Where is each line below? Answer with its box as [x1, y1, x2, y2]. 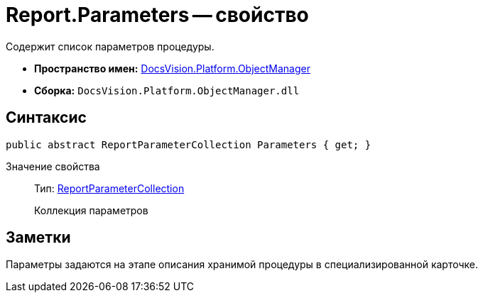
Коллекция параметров [34, 204, 148, 216]
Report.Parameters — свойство [6, 3, 309, 27]
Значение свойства [6, 160, 100, 172]
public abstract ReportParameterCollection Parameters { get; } [6, 138, 371, 150]
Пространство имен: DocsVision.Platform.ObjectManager [34, 62, 310, 74]
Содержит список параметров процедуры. [6, 40, 215, 53]
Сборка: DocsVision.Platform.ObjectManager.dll [34, 84, 300, 96]
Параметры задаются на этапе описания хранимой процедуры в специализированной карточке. [6, 258, 479, 271]
